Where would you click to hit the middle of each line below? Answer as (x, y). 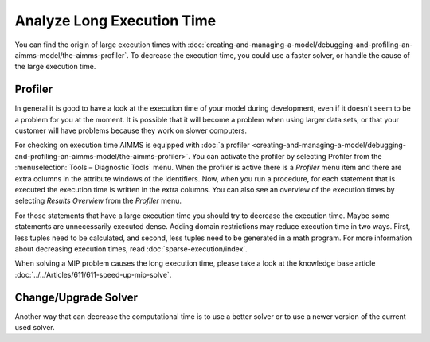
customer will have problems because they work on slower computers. (131, 130)
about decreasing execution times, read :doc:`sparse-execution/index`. (131, 249)
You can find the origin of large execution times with (100, 45)
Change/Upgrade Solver (76, 297)
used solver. (35, 327)
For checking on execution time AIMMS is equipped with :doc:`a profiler (132, 145)
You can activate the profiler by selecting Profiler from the (287, 156)
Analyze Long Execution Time (115, 21)
